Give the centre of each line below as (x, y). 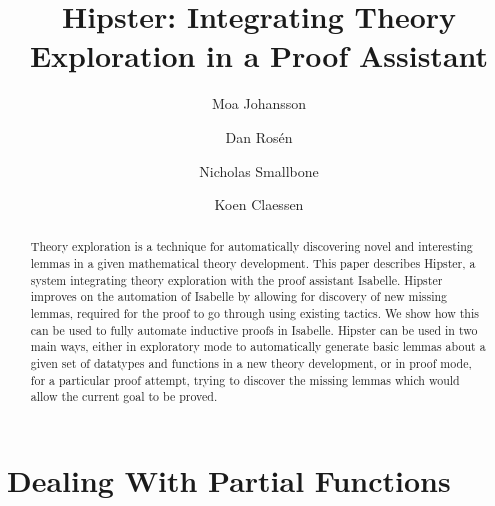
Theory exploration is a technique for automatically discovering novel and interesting (251, 246)
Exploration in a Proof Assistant (259, 55)
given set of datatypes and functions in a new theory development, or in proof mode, (251, 363)
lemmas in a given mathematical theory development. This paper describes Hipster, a (253, 263)
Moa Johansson (259, 103)
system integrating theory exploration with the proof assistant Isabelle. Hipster (236, 279)
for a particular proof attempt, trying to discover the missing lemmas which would (245, 379)
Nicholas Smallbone (259, 170)
